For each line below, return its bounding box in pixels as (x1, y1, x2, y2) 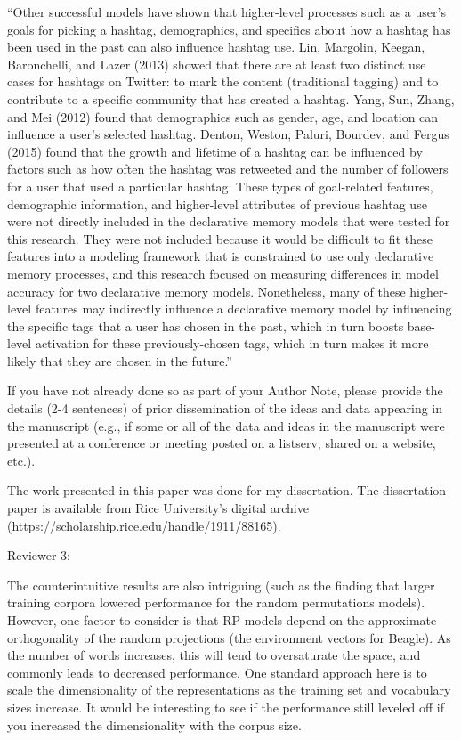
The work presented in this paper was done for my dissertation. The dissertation (7, 481, 447, 500)
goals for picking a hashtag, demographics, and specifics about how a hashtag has (7, 20, 451, 38)
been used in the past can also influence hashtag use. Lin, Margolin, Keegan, (7, 37, 425, 56)
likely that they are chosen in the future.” (7, 351, 232, 370)
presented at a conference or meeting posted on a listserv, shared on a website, (7, 434, 436, 452)
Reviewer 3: (7, 546, 70, 565)
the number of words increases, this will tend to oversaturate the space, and (7, 646, 421, 664)
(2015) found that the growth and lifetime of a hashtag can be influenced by (7, 142, 423, 160)
